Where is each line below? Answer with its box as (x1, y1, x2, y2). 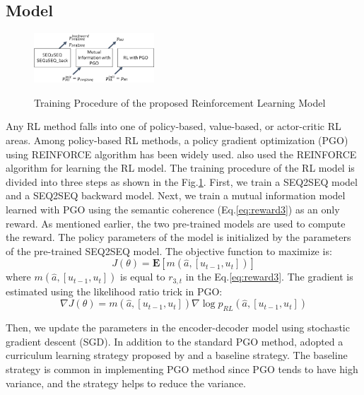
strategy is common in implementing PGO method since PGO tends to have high (6, 361, 358, 376)
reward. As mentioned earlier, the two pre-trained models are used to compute (6, 216, 346, 230)
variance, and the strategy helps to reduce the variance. (6, 375, 246, 390)
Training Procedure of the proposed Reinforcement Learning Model (34, 95, 326, 110)
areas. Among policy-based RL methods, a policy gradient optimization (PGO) (6, 132, 348, 147)
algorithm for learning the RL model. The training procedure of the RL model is (6, 160, 355, 175)
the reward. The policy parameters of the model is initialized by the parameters (6, 230, 351, 244)
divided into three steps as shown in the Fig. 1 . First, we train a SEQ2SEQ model (6, 174, 358, 189)
